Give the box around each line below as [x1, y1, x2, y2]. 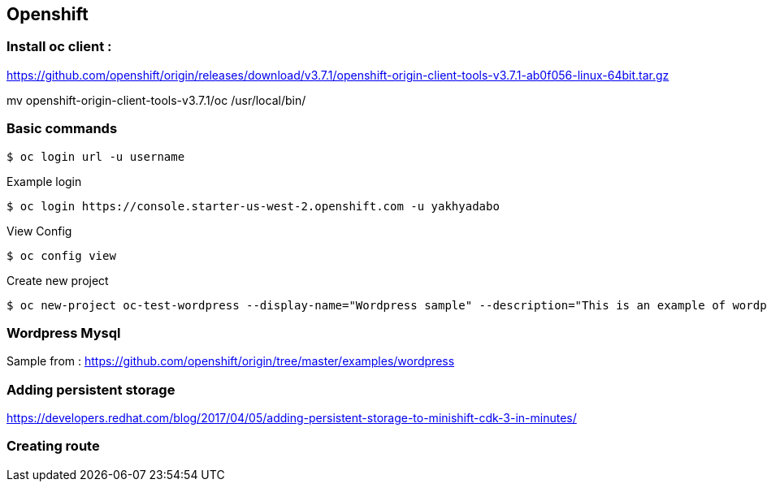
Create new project [6, 273, 109, 287]
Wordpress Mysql [6, 324, 121, 341]
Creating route [6, 438, 100, 455]
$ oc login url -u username [6, 149, 185, 163]
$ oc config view [6, 248, 116, 262]
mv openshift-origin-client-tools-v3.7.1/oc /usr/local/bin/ [6, 93, 306, 107]
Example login [6, 174, 82, 188]
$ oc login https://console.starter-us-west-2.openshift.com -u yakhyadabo [6, 199, 500, 213]
